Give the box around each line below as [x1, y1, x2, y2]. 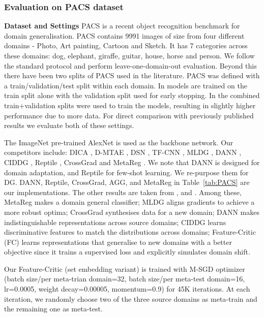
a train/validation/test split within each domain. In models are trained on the [4, 80, 247, 90]
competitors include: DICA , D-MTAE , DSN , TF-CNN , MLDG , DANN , [4, 147, 242, 157]
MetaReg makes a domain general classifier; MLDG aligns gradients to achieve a [4, 197, 255, 207]
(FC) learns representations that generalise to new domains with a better [4, 236, 232, 247]
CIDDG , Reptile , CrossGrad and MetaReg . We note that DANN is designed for [4, 156, 260, 167]
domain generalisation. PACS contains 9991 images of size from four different [4, 30, 245, 41]
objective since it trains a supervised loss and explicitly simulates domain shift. [4, 246, 250, 257]
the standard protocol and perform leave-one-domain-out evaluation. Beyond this [4, 60, 257, 71]
